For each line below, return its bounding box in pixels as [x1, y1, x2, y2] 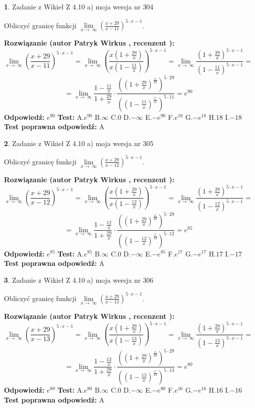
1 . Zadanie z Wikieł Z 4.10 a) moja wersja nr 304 [4, 1, 154, 11]
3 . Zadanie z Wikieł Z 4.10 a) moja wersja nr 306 [4, 274, 154, 285]
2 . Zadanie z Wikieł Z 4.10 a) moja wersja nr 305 [4, 138, 154, 148]
